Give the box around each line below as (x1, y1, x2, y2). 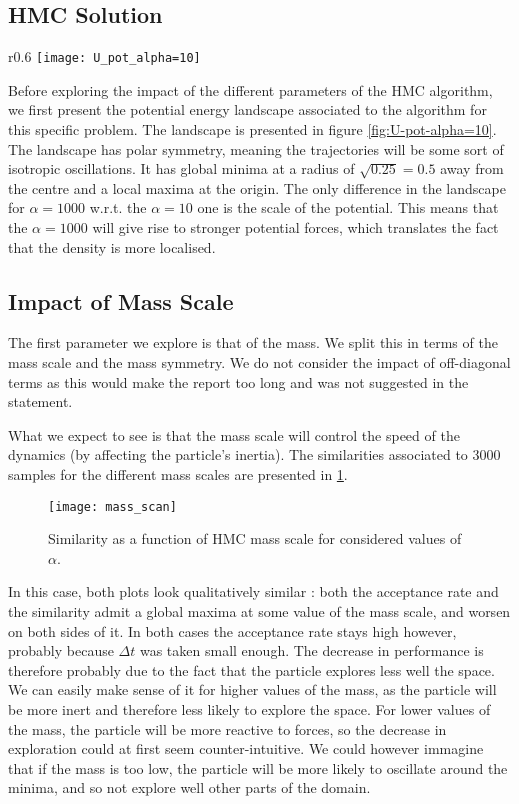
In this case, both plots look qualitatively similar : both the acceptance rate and (8, 581, 499, 602)
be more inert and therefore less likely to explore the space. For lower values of (8, 698, 491, 719)
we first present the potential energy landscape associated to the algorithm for (8, 99, 487, 120)
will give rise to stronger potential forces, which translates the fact (92, 217, 499, 238)
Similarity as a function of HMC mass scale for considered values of (48, 528, 462, 549)
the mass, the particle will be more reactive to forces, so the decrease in (8, 718, 447, 739)
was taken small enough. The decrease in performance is (139, 640, 484, 661)
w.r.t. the (89, 197, 147, 218)
